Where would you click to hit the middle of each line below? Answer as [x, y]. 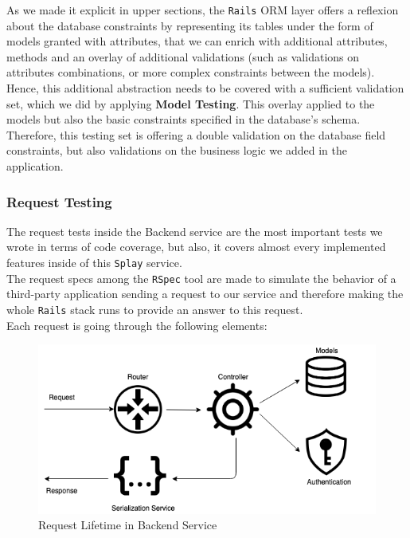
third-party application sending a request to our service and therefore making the [205, 294]
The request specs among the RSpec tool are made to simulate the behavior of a [201, 278]
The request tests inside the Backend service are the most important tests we [195, 231]
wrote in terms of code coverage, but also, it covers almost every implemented [196, 247]
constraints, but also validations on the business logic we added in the [177, 150]
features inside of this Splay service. [94, 262]
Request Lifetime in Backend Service [128, 525]
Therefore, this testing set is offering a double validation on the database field [196, 134]
